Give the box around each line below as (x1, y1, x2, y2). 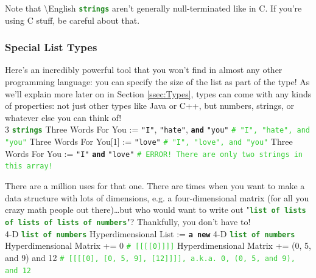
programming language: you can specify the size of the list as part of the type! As (5, 75, 310, 88)
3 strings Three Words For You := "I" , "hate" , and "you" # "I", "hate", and (5, 123, 311, 136)
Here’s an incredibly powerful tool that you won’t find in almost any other (5, 63, 283, 76)
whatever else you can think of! (5, 111, 122, 123)
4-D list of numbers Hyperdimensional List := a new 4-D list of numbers (5, 227, 295, 240)
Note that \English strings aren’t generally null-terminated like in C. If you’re (5, 2, 302, 14)
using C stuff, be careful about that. (5, 13, 140, 26)
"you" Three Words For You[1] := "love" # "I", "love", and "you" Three (5, 135, 293, 148)
